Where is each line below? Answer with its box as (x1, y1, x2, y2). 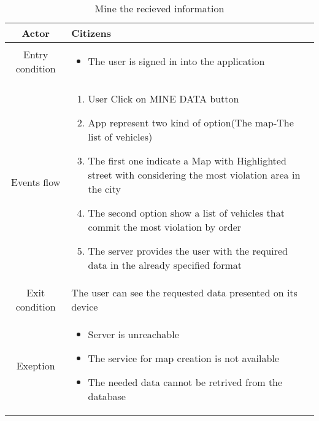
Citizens (71, 26, 112, 40)
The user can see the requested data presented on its (71, 285, 298, 299)
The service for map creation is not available (88, 351, 279, 365)
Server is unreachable (88, 327, 179, 341)
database (88, 389, 126, 403)
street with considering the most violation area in (88, 168, 301, 182)
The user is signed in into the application (88, 54, 265, 68)
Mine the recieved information (94, 1, 225, 15)
